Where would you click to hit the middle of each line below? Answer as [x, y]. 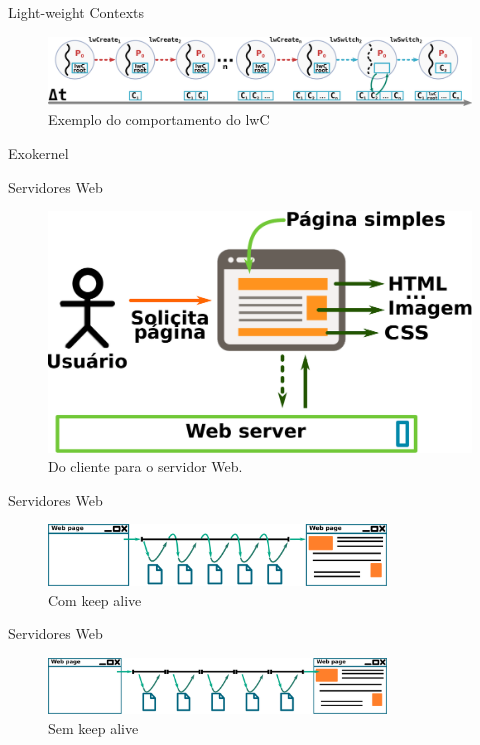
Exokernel [38, 152]
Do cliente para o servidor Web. [145, 466]
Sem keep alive [93, 727]
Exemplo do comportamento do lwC [159, 119]
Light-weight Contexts [76, 12]
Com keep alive [95, 599]
